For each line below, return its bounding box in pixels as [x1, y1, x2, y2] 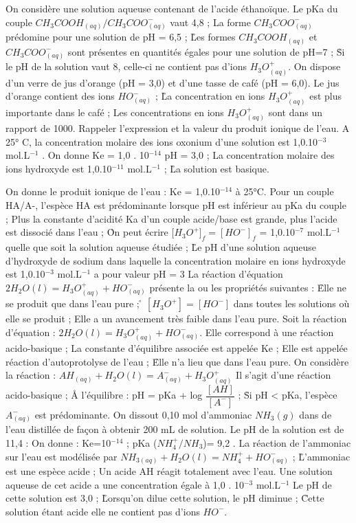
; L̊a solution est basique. [164, 161, 269, 175]
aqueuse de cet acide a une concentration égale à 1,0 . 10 [5, 477, 244, 491]
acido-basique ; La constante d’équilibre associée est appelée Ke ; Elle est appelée [5, 341, 348, 355]
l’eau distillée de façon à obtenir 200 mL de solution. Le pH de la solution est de [5, 422, 344, 436]
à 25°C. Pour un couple [235, 184, 334, 199]
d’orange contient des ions [5, 89, 115, 103]
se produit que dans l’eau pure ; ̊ [5, 296, 143, 311]
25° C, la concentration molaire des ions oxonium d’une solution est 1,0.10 [5, 134, 318, 148]
